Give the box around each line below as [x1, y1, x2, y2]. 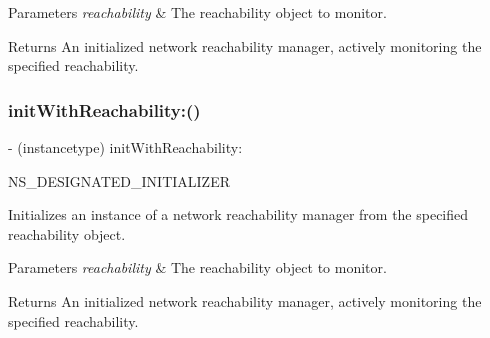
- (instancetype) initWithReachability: [8, 137, 243, 157]
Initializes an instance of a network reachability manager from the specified [8, 204, 469, 225]
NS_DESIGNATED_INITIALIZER [8, 170, 230, 191]
